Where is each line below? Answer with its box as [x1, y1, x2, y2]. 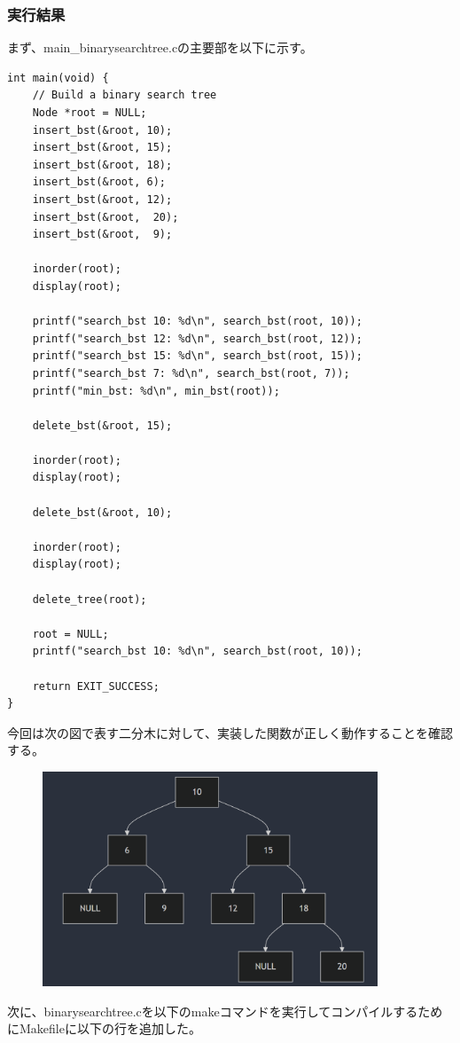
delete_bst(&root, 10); [32, 506, 173, 519]
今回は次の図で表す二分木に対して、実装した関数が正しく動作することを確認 [7, 723, 453, 741]
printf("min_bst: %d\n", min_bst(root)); [32, 384, 280, 397]
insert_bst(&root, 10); [32, 123, 173, 137]
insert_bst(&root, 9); [32, 228, 173, 241]
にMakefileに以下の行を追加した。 [7, 1019, 201, 1038]
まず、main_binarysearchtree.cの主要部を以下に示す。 [7, 38, 313, 57]
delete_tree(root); [32, 592, 147, 606]
